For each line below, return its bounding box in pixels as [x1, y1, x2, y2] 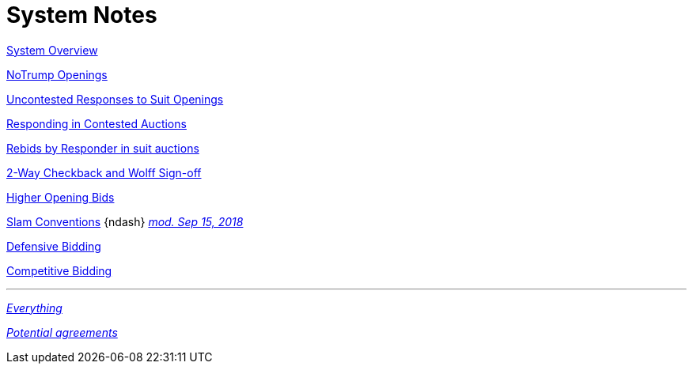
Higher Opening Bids [6, 190, 115, 204]
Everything [6, 300, 62, 315]
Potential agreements [6, 325, 118, 339]
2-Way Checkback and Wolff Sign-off [6, 165, 202, 179]
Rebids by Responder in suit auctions [6, 141, 199, 155]
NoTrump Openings [6, 67, 108, 81]
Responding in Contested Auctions [6, 116, 187, 130]
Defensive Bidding [6, 239, 101, 253]
